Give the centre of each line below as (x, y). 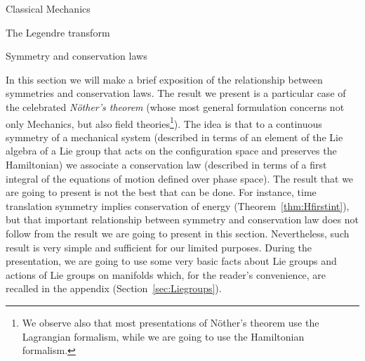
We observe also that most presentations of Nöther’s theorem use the (171, 322)
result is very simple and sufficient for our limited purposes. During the (159, 247)
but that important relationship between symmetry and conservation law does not (182, 219)
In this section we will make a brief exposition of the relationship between (164, 79)
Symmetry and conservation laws (77, 56)
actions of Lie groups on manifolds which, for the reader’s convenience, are (166, 274)
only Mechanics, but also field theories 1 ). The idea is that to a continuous (164, 122)
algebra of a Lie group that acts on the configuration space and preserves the (171, 151)
